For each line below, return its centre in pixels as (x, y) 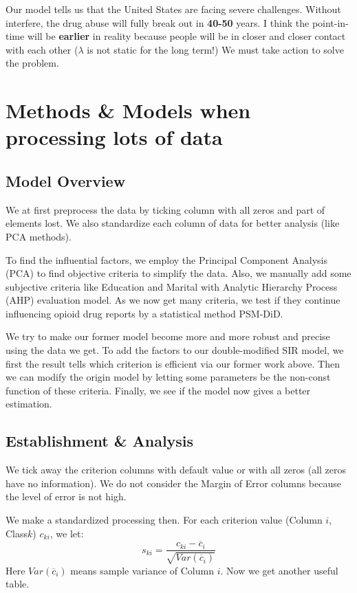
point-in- (330, 22)
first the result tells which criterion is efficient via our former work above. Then (173, 363)
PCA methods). (39, 236)
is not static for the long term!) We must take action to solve (215, 49)
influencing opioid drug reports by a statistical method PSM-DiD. (144, 313)
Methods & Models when (128, 110)
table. (18, 584)
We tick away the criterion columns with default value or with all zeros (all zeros (176, 470)
